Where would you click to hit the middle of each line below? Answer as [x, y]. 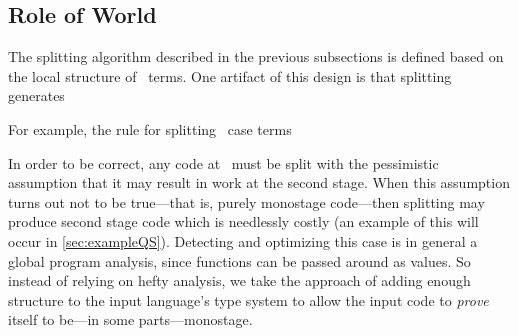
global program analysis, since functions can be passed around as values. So [239, 260]
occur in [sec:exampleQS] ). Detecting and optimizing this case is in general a [243, 240]
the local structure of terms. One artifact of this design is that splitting [230, 75]
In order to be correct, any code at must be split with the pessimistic [223, 162]
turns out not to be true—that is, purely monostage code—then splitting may [246, 201]
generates [36, 95]
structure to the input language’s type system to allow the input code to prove [248, 299]
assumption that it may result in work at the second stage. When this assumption [259, 182]
